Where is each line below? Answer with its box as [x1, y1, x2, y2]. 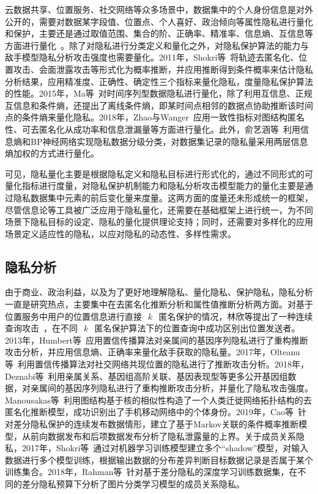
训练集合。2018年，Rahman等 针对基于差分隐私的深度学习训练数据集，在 [5, 465, 298, 478]
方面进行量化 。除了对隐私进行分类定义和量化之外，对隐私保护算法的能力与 [5, 39, 309, 51]
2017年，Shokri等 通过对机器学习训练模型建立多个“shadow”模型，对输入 [21, 441, 309, 454]
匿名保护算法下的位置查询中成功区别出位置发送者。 [94, 322, 300, 334]
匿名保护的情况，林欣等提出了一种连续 [158, 309, 313, 322]
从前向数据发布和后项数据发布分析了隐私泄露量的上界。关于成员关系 [21, 429, 296, 442]
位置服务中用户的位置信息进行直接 [5, 309, 142, 322]
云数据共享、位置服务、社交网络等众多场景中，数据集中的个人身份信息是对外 [5, 3, 313, 15]
